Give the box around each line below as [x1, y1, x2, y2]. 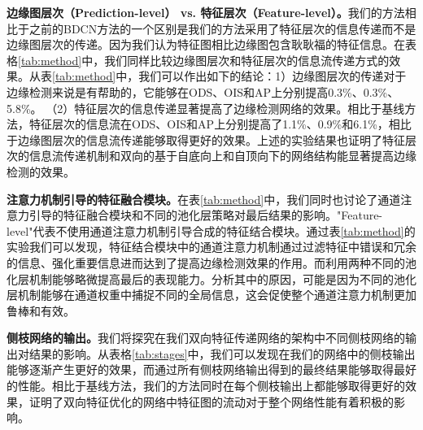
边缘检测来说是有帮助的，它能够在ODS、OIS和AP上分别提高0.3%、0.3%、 [7, 83, 399, 100]
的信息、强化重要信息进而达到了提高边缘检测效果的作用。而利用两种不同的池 [7, 254, 416, 271]
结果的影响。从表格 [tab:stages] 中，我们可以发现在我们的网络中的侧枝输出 [28, 345, 416, 362]
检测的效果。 [7, 163, 75, 180]
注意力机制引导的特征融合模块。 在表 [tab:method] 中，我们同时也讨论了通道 [7, 190, 401, 207]
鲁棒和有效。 [7, 302, 75, 319]
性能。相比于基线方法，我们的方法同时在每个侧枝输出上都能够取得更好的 [17, 377, 405, 394]
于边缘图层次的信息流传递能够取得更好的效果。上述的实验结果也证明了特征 [7, 131, 405, 148]
